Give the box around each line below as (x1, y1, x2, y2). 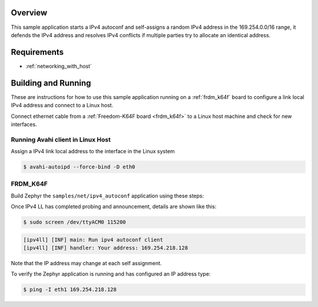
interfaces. (11, 121, 38, 128)
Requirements (11, 47, 64, 57)
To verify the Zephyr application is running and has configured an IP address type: (11, 270, 211, 278)
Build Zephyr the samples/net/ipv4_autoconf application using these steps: (11, 192, 204, 199)
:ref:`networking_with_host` (25, 62, 92, 70)
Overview (11, 8, 48, 18)
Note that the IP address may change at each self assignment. (11, 260, 162, 267)
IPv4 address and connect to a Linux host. (11, 102, 114, 109)
